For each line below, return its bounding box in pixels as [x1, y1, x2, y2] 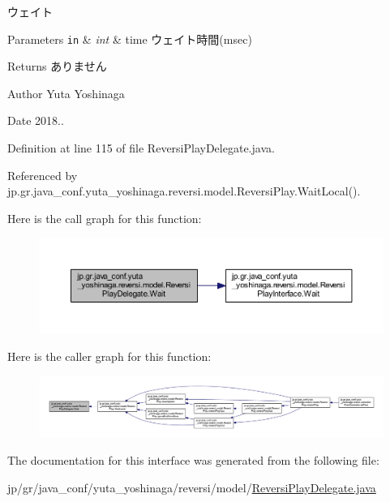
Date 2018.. [7, 112, 64, 129]
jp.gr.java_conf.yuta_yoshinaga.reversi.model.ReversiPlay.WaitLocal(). [7, 182, 361, 200]
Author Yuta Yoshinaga [7, 84, 125, 101]
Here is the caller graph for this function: [7, 348, 212, 365]
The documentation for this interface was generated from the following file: [7, 452, 379, 469]
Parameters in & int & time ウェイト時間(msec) [7, 30, 252, 47]
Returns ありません [7, 58, 107, 75]
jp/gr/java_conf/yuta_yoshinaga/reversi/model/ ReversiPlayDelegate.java [7, 478, 376, 496]
